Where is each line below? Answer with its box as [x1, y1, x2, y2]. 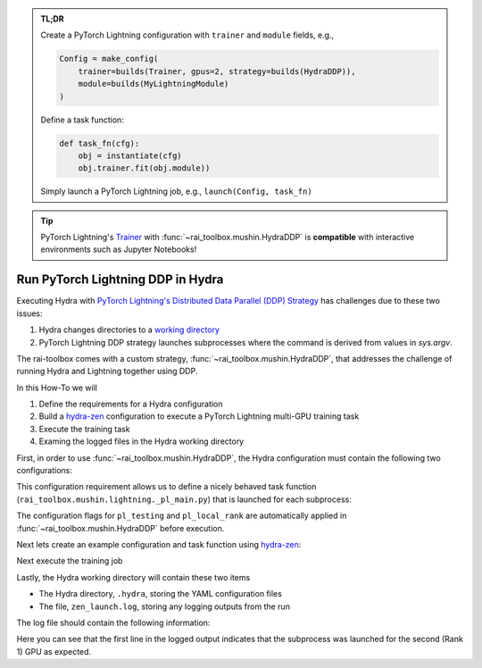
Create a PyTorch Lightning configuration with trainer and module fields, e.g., [40, 29, 335, 40]
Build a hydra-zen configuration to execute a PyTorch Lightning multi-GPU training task [38, 411, 360, 422]
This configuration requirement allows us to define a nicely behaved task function [16, 481, 317, 492]
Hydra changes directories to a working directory [38, 324, 220, 335]
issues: [16, 308, 44, 319]
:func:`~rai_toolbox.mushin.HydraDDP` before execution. [16, 522, 225, 533]
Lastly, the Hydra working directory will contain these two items [16, 572, 251, 582]
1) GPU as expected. [16, 646, 92, 656]
